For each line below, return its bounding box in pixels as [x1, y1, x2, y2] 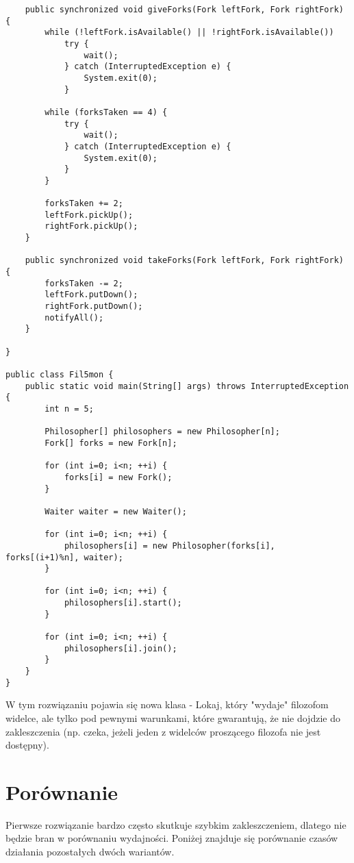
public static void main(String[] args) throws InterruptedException [25, 381, 349, 391]
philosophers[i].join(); [64, 643, 177, 653]
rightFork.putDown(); [45, 301, 143, 312]
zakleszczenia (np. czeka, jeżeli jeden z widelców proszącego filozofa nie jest [5, 724, 321, 738]
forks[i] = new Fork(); [64, 472, 173, 482]
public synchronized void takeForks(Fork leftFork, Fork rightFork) [25, 255, 344, 266]
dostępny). [5, 738, 49, 752]
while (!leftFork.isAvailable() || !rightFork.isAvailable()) [45, 27, 334, 38]
